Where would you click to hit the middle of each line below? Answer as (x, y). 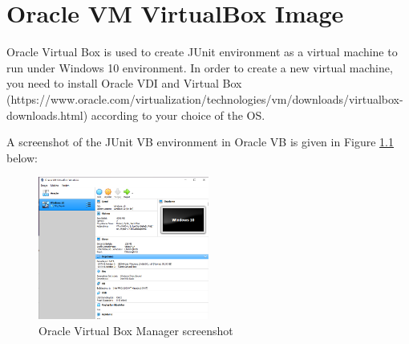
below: (22, 157)
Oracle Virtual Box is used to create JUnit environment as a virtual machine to (202, 52)
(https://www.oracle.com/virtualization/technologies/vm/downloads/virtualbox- (205, 98)
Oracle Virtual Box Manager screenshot (136, 330)
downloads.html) (47, 115)
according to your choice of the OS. (178, 115)
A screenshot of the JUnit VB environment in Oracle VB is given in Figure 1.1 (200, 142)
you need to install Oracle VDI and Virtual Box (124, 83)
